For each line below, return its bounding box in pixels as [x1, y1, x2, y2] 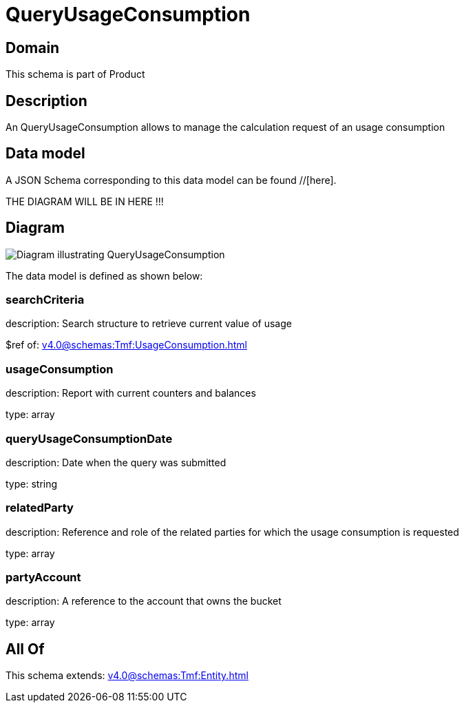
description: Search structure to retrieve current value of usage [6, 317, 292, 330]
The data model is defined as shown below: [6, 269, 203, 282]
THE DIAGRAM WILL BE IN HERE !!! [6, 195, 164, 207]
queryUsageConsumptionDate [6, 431, 173, 446]
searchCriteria [6, 293, 85, 307]
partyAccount [6, 570, 81, 585]
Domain [6, 39, 60, 56]
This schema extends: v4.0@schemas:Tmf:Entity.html [6, 669, 249, 682]
